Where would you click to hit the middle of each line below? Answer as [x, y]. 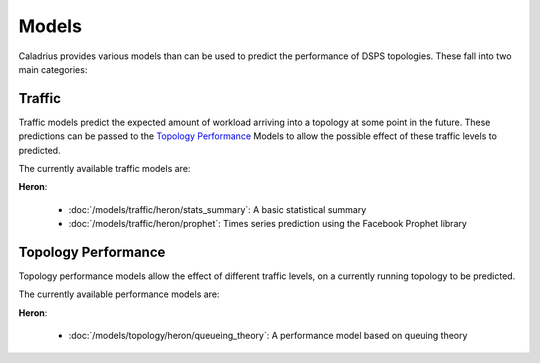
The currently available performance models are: [119, 294]
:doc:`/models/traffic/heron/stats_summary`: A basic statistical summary [217, 209]
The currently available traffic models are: [104, 169]
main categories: [53, 69]
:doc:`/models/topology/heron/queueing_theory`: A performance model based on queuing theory [268, 336]
